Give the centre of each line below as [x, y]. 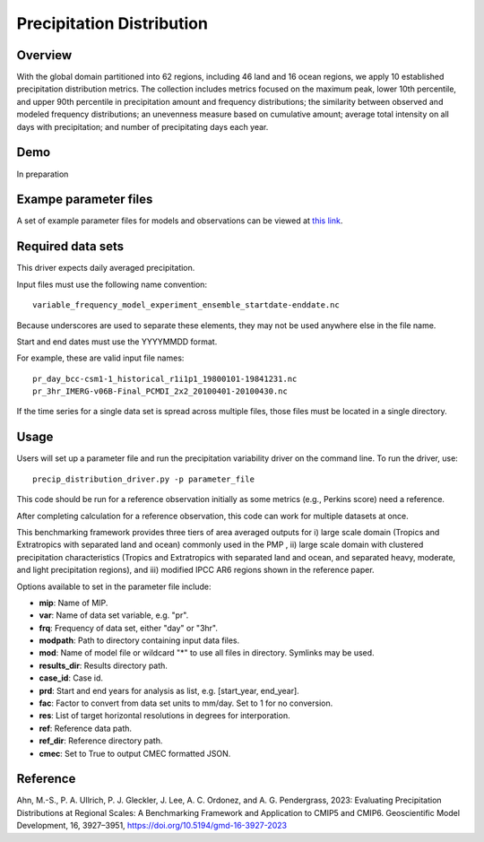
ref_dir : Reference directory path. [101, 741]
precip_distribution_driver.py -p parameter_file [144, 479]
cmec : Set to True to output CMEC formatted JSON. [135, 753]
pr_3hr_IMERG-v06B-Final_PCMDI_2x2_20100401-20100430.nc [160, 391]
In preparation [43, 174]
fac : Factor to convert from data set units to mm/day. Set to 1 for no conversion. [186, 703]
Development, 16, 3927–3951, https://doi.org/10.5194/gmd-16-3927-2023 [151, 826]
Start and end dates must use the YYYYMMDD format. [117, 342]
